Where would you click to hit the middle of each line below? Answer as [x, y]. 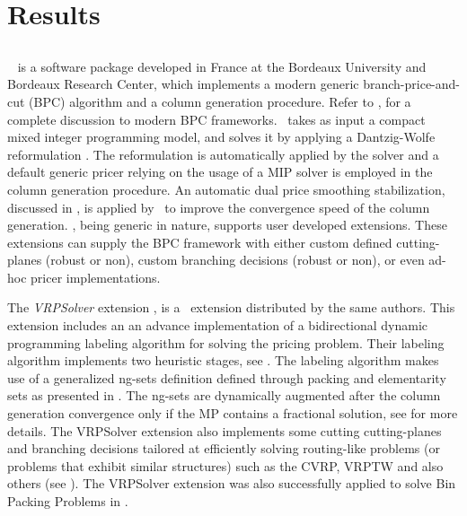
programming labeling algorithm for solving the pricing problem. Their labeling [226, 342]
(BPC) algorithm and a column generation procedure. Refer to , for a [220, 101]
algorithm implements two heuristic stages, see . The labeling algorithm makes [223, 360]
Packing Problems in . [68, 501]
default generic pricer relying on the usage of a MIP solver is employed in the [220, 172]
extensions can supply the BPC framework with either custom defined [200, 242]
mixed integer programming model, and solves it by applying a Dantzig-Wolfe [221, 137]
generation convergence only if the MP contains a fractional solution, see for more [233, 413]
